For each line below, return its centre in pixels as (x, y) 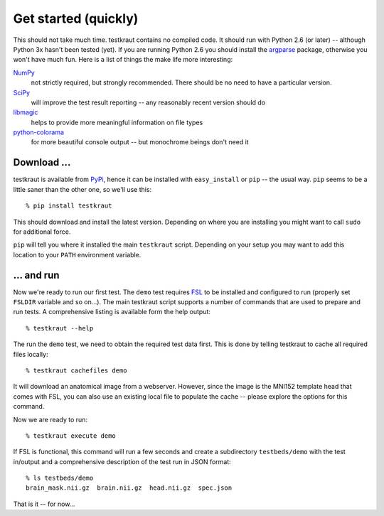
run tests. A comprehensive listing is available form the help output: (112, 312)
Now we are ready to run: (50, 419)
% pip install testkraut (69, 206)
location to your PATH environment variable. (77, 254)
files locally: (31, 354)
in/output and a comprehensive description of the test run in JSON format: (122, 461)
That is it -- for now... (44, 504)
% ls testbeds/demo (60, 478)
